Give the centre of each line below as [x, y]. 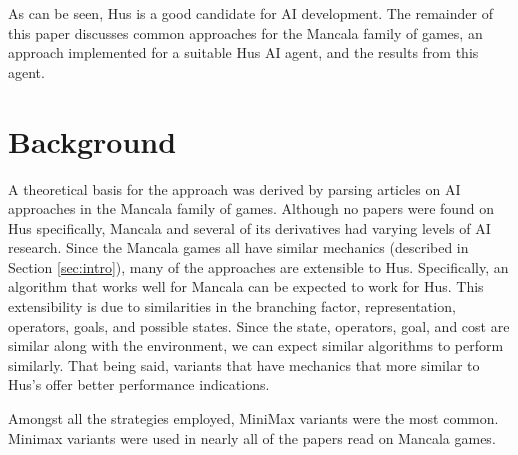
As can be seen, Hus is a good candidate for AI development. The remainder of [250, 13]
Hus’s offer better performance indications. [139, 384]
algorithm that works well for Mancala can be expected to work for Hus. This [246, 286]
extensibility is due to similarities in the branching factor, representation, [232, 306]
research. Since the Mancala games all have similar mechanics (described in [238, 247]
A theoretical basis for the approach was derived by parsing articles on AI [234, 188]
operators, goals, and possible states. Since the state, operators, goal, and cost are [259, 325]
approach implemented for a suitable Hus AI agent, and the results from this [243, 52]
